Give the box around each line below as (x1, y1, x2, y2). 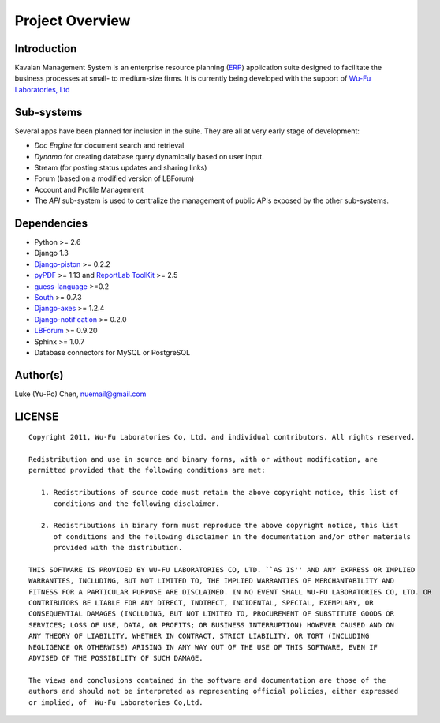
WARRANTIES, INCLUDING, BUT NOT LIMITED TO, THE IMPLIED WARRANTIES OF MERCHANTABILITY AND (28, 576, 394, 586)
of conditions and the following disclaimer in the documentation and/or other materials (53, 532, 412, 541)
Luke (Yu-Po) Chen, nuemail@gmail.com (14, 389, 147, 399)
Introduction (14, 42, 77, 55)
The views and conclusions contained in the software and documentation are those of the (28, 676, 386, 684)
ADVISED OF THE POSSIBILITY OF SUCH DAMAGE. (28, 654, 204, 663)
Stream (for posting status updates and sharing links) (34, 163, 207, 172)
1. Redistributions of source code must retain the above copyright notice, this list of (40, 488, 399, 497)
